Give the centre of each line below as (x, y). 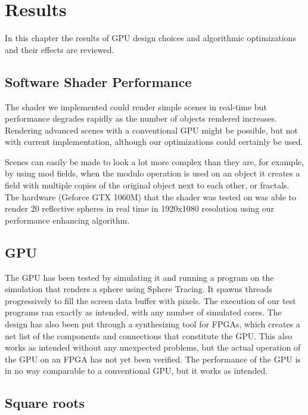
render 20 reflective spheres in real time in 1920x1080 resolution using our (140, 208)
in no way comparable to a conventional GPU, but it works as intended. (136, 371)
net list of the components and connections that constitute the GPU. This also (149, 335)
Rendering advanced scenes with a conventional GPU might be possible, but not (151, 130)
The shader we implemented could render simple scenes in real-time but (136, 106)
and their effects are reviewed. (60, 49)
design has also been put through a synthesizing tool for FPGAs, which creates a (153, 324)
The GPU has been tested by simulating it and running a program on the (139, 277)
